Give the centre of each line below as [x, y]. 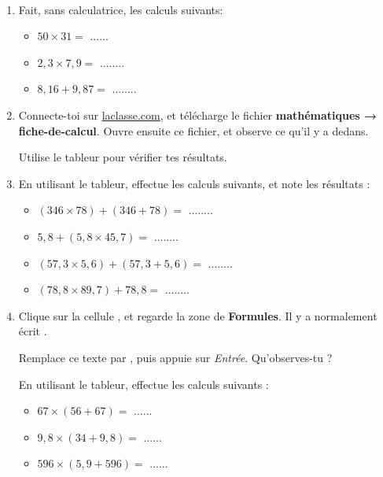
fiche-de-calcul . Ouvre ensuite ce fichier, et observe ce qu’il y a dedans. [193, 130]
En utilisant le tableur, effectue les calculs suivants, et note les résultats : [194, 183]
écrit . [33, 331]
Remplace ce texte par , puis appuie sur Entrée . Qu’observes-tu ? [175, 357]
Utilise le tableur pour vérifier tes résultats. [123, 157]
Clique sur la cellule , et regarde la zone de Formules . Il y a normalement [198, 315]
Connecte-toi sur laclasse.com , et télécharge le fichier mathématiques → [198, 115]
